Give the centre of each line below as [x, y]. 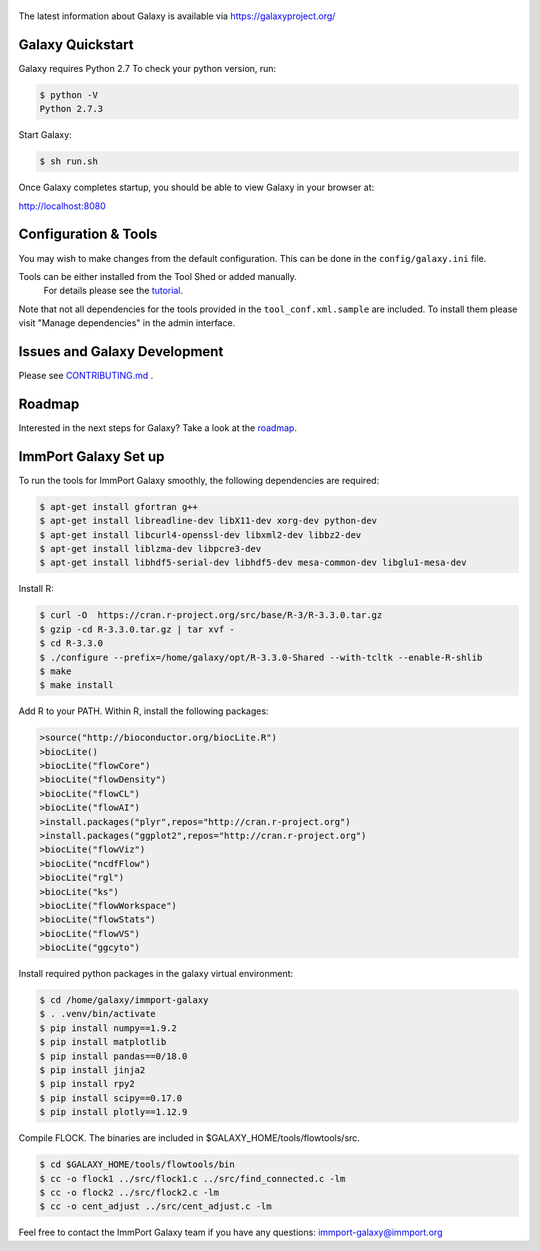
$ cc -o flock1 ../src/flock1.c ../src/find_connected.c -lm [192, 1178]
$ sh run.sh [69, 161]
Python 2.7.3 [71, 109]
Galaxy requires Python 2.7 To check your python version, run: [147, 68]
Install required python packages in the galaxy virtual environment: [156, 974]
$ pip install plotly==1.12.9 [113, 1112]
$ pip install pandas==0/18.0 [113, 1056]
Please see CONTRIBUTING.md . [86, 375]
